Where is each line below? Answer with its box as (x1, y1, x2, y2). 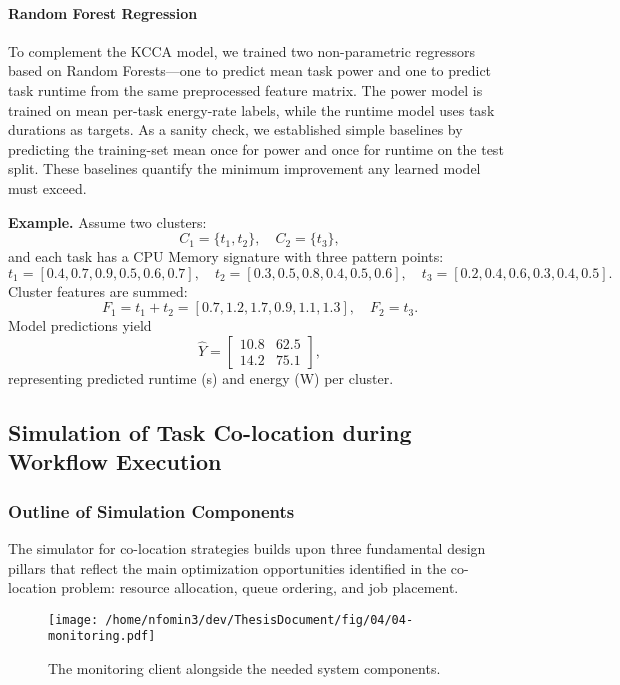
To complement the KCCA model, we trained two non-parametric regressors (8, 40, 476, 61)
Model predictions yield (8, 315, 152, 336)
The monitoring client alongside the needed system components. (48, 658, 441, 678)
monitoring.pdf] (48, 629, 156, 644)
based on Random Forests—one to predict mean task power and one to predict (8, 60, 492, 81)
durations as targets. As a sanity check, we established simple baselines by (8, 119, 463, 140)
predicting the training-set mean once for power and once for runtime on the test (8, 138, 504, 159)
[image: (48, 612, 99, 627)
